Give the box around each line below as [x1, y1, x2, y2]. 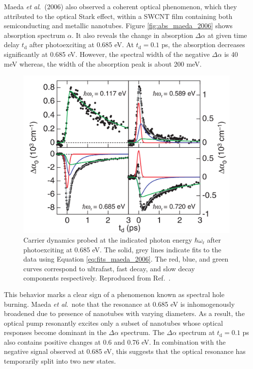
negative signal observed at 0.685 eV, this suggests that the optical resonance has [4, 346, 246, 356]
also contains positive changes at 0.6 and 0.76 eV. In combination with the [4, 336, 226, 347]
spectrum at [179, 327, 215, 337]
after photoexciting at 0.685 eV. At [29, 39, 134, 50]
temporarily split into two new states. [4, 356, 116, 366]
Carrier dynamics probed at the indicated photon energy [23, 234, 192, 245]
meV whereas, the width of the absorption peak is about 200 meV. [4, 58, 202, 69]
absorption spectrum [4, 30, 65, 40]
